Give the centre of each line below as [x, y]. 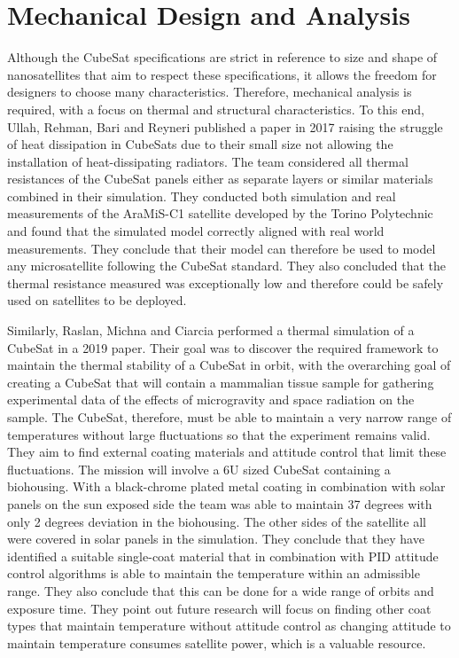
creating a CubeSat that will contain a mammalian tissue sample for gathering [221, 382]
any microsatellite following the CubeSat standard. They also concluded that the [226, 266]
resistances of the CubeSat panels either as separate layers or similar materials [220, 179]
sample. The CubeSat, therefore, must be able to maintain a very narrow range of [229, 417]
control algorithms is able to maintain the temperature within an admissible [214, 573]
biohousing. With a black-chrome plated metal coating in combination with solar [226, 486]
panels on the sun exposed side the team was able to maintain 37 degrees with [220, 503]
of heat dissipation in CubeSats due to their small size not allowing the [200, 144]
